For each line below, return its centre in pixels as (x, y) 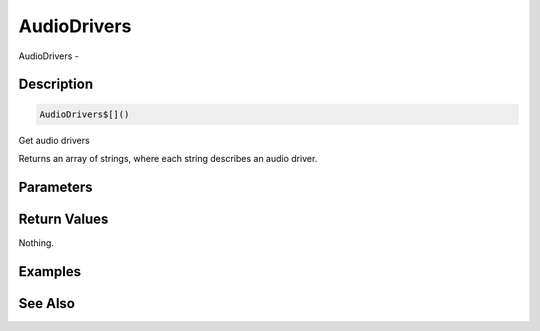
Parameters (55, 186)
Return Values (63, 218)
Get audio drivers (54, 140)
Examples (50, 271)
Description (56, 84)
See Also (46, 303)
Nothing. (36, 242)
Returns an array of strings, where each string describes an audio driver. (168, 158)
